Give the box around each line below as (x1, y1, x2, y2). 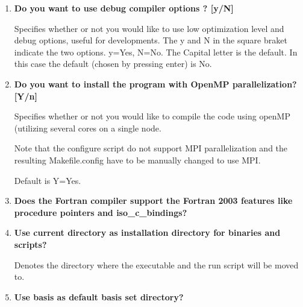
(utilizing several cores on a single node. (14, 121, 161, 134)
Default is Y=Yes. (14, 174, 81, 186)
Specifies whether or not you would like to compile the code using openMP (14, 110, 290, 122)
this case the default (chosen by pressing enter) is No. (14, 57, 212, 70)
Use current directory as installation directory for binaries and (14, 226, 281, 239)
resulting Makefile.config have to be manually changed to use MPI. (14, 153, 261, 166)
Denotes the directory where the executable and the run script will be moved (14, 258, 299, 271)
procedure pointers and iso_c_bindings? (14, 206, 187, 218)
